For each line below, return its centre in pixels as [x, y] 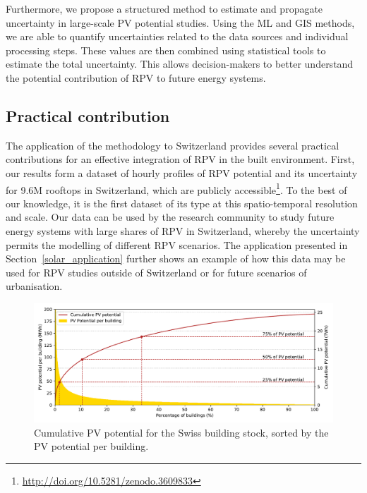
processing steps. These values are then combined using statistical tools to [166, 50]
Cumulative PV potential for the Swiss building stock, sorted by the [181, 432]
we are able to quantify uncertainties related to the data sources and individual [177, 36]
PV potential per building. [91, 446]
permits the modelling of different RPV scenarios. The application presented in [177, 244]
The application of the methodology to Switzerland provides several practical [173, 145]
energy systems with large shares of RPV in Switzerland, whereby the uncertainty [183, 230]
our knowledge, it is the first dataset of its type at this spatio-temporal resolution [182, 203]
